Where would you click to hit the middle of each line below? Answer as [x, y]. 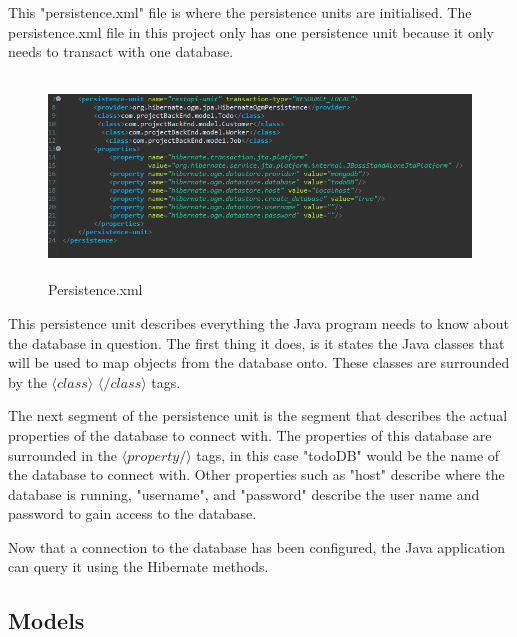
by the [27, 381]
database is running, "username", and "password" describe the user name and [244, 493]
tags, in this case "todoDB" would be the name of [348, 454]
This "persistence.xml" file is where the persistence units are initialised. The [240, 12]
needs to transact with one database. [121, 51]
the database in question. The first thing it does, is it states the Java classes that [256, 342]
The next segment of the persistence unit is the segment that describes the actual [258, 415]
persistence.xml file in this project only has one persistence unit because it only [251, 31]
